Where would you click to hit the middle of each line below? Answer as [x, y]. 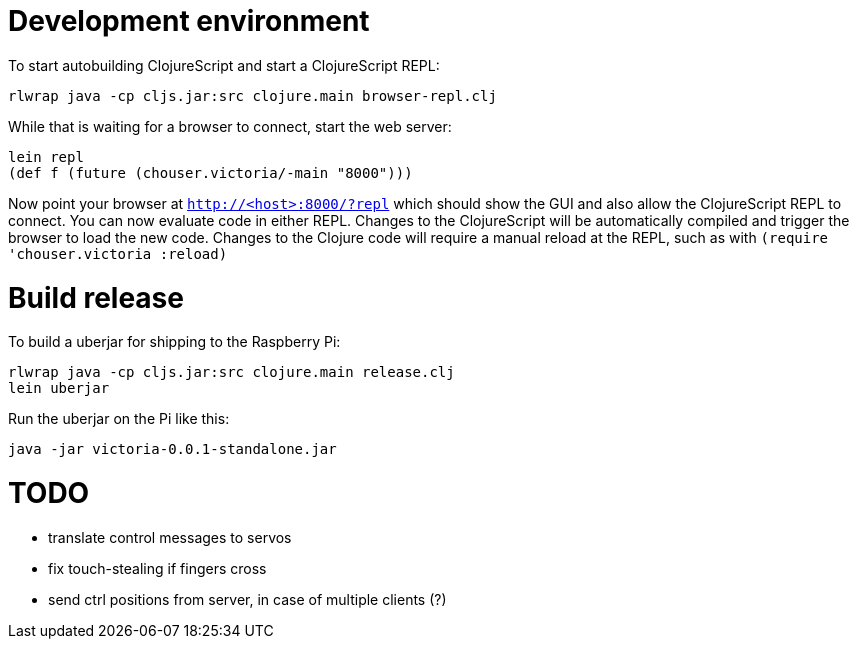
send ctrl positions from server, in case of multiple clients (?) [247, 599]
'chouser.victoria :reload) [118, 253]
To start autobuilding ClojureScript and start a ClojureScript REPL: [224, 65]
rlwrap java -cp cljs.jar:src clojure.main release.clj [231, 372]
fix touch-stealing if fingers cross [157, 568]
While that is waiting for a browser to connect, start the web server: [230, 126]
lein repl [46, 156]
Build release [96, 297]
